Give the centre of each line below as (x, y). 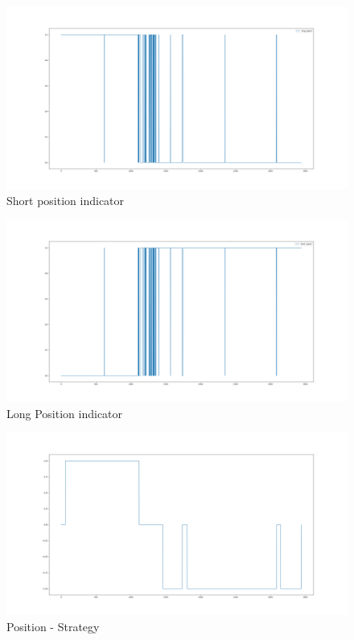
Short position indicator (66, 200)
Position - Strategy (53, 626)
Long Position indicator (65, 413)
